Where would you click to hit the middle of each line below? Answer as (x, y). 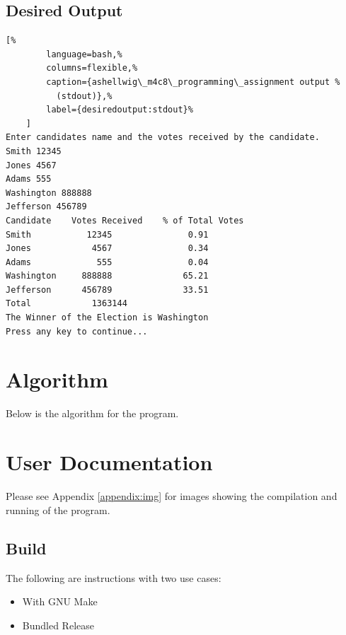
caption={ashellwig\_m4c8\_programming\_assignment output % (193, 82)
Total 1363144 (67, 304)
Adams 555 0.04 (107, 262)
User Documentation (109, 462)
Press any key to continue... (77, 331)
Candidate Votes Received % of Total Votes (125, 220)
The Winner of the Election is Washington (107, 318)
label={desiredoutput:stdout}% (120, 110)
